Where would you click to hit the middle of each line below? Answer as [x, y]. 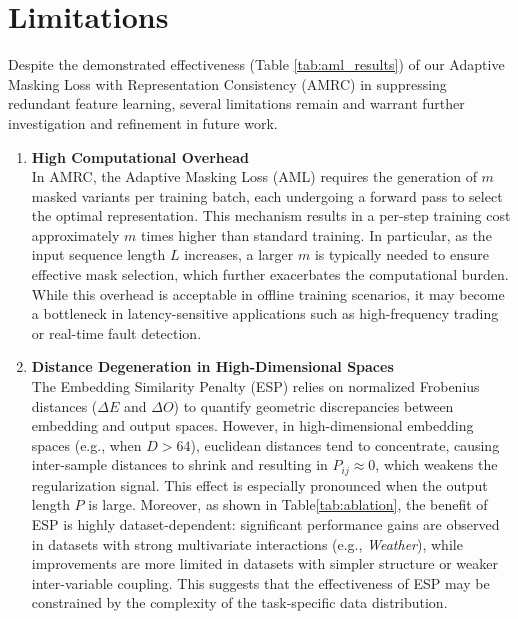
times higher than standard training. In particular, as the [316, 234]
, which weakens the [436, 464]
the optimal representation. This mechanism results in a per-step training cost [271, 215]
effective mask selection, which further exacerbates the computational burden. [270, 274]
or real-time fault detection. [116, 332]
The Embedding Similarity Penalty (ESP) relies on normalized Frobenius [255, 386]
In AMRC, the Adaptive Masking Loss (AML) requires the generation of [254, 176]
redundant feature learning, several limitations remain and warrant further [236, 103]
